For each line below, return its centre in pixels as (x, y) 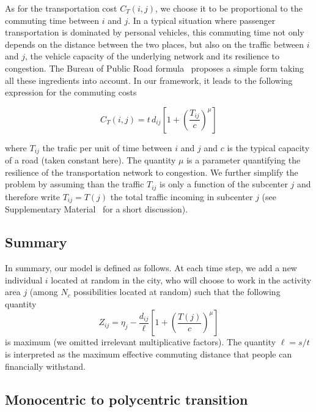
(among (44, 292)
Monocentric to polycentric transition (127, 399)
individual (24, 279)
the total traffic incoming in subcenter (182, 196)
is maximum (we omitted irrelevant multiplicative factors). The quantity (141, 342)
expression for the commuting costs (71, 92)
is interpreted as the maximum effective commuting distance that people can (149, 354)
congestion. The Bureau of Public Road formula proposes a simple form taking (155, 68)
